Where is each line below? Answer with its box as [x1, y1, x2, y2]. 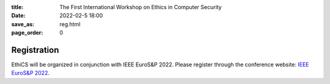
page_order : [11, 29, 43, 37]
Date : [11, 12, 26, 19]
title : [11, 4, 24, 10]
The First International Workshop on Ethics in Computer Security [59, 4, 222, 10]
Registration [11, 44, 59, 55]
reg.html [59, 20, 81, 27]
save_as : [11, 20, 35, 27]
